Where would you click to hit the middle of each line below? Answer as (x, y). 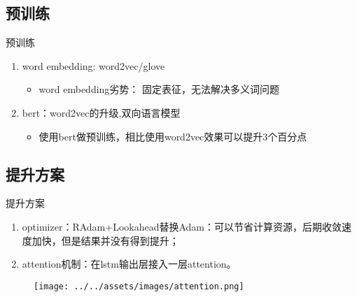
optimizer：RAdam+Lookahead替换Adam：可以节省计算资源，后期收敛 (182, 226)
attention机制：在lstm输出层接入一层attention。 (129, 264)
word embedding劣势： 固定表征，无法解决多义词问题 (159, 89)
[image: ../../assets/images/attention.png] (139, 286)
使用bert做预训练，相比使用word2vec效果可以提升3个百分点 (173, 136)
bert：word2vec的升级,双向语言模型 (101, 112)
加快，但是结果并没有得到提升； (105, 240)
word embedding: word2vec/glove (93, 65)
